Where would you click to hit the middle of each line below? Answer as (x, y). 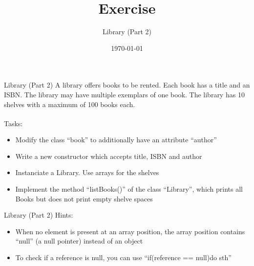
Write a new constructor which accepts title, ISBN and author (109, 156)
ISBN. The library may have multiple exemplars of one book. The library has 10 (124, 94)
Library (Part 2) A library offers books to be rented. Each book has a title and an (127, 85)
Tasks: (13, 123)
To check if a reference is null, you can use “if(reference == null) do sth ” (123, 257)
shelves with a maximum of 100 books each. (70, 104)
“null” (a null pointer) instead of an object (79, 241)
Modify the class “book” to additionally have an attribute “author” (116, 140)
